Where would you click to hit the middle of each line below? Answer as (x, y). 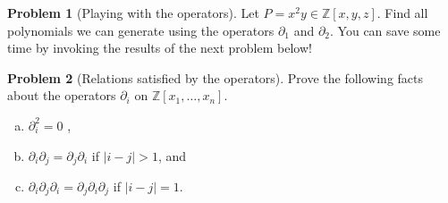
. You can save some (385, 30)
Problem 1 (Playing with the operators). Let (133, 13)
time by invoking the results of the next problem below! (160, 48)
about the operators (62, 95)
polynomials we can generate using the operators (141, 30)
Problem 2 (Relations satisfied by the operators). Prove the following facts (216, 77)
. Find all (402, 13)
